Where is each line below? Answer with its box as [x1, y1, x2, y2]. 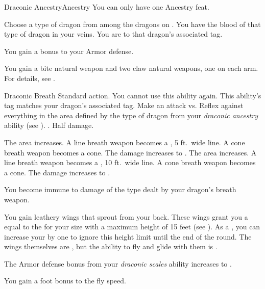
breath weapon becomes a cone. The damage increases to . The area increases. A [4, 147, 257, 157]
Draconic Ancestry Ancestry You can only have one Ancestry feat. [4, 2, 209, 12]
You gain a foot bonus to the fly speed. [4, 275, 126, 286]
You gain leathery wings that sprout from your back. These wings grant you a [4, 211, 248, 222]
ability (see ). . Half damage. [4, 120, 94, 130]
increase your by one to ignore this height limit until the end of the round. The [4, 231, 252, 242]
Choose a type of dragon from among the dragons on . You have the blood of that [4, 18, 261, 29]
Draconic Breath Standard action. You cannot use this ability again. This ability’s [4, 90, 261, 100]
